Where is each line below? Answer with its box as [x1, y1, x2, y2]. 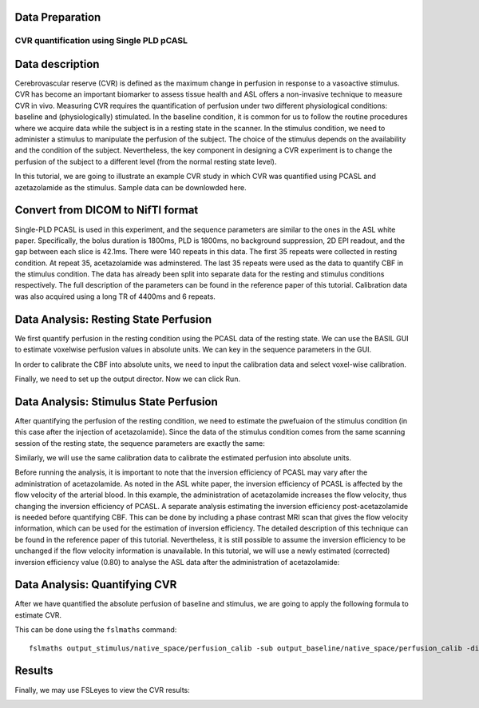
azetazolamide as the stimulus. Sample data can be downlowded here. [14, 182, 247, 192]
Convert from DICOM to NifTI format [14, 204, 199, 217]
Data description [14, 58, 100, 71]
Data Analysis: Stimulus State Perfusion [14, 395, 219, 408]
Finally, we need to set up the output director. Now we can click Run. [14, 374, 241, 384]
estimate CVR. [14, 610, 62, 619]
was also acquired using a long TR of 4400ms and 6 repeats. [14, 292, 216, 301]
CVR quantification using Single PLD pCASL [14, 35, 188, 46]
